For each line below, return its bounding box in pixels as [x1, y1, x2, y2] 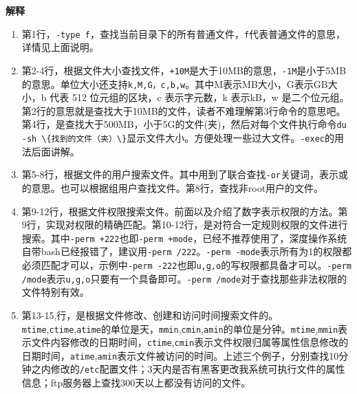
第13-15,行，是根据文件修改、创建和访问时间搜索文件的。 [21, 307, 279, 322]
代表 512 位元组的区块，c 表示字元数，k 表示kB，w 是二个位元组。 [50, 90, 349, 105]
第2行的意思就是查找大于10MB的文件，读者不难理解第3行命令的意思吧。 [21, 103, 346, 118]
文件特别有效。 [21, 285, 89, 299]
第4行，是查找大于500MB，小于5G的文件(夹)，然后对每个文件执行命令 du [21, 117, 347, 131]
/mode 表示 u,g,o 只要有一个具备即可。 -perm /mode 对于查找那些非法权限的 [21, 271, 347, 285]
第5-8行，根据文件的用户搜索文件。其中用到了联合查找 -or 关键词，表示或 [21, 167, 348, 182]
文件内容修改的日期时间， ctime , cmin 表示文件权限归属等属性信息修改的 [31, 335, 349, 349]
